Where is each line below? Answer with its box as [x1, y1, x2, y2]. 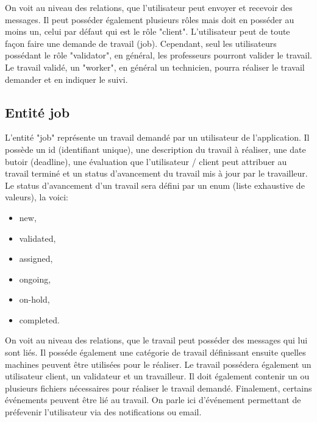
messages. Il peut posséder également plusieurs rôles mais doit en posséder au [5, 13, 294, 26]
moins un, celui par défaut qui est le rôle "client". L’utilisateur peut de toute [5, 25, 290, 38]
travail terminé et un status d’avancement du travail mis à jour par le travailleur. [5, 167, 308, 180]
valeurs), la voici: [5, 191, 68, 203]
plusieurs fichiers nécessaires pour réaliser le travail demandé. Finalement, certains [5, 381, 312, 394]
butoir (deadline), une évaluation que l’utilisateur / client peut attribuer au [5, 155, 287, 167]
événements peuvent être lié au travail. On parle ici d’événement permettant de [5, 393, 301, 406]
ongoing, [19, 272, 51, 285]
